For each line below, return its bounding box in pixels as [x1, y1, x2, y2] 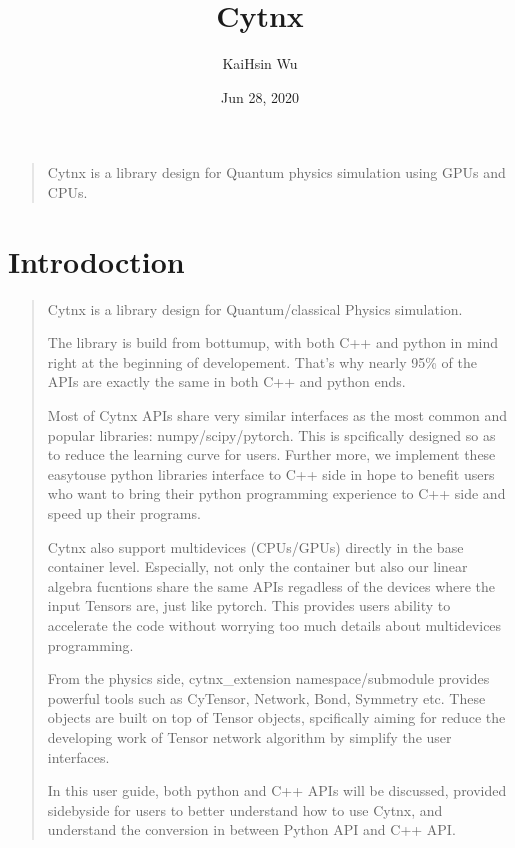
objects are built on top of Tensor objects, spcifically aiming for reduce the [47, 707, 506, 728]
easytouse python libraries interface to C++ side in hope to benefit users [47, 463, 495, 484]
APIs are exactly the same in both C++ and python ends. [47, 371, 406, 392]
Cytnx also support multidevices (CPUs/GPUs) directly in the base [47, 536, 464, 557]
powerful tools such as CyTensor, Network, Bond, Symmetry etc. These [47, 687, 486, 708]
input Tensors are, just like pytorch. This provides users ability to [47, 595, 451, 616]
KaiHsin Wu [222, 53, 298, 74]
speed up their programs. [47, 502, 201, 523]
